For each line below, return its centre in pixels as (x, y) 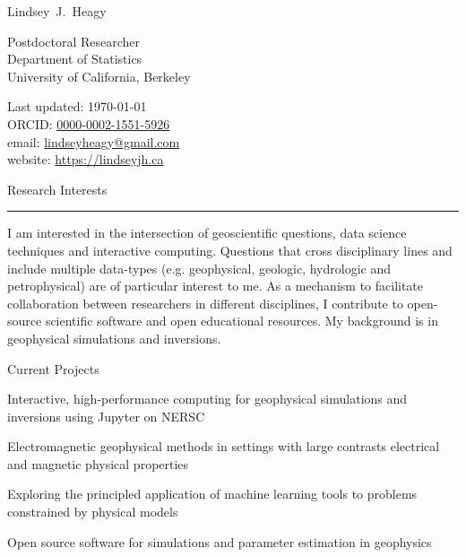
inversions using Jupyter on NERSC (106, 416)
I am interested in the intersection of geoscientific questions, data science (207, 233)
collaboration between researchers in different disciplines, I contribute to (205, 303)
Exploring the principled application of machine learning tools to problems (212, 494)
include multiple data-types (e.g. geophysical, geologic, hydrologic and (199, 268)
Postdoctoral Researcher (74, 41)
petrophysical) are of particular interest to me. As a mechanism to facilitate (216, 286)
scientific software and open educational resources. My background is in (242, 321)
